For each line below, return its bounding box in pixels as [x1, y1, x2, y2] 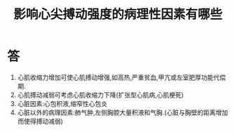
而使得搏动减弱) [17, 117, 63, 125]
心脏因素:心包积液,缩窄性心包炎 [17, 99, 107, 107]
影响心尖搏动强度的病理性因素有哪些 [13, 6, 222, 22]
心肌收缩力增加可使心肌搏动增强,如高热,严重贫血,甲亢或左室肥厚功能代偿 [17, 73, 226, 81]
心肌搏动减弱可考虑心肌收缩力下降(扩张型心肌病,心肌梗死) [17, 91, 184, 99]
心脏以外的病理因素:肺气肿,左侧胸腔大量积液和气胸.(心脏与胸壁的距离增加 [17, 108, 229, 117]
